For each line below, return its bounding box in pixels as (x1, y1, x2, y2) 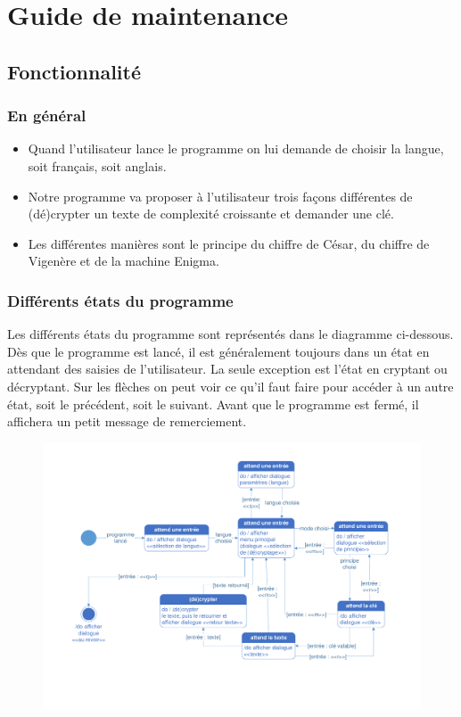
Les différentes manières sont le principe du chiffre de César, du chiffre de (28, 234, 430, 252)
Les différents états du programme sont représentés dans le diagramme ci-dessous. (7, 325, 454, 343)
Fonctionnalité (7, 57, 142, 85)
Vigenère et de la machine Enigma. (28, 251, 219, 270)
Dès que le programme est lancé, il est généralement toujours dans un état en (7, 342, 430, 360)
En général (7, 104, 86, 127)
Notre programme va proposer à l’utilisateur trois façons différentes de (28, 186, 413, 205)
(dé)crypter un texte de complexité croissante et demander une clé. (28, 204, 394, 223)
